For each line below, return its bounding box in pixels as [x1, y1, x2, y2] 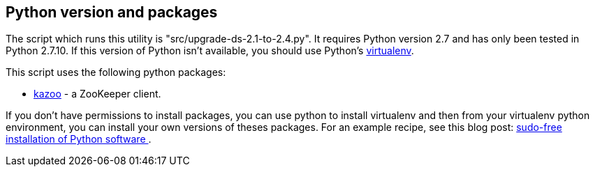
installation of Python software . [6, 133, 152, 146]
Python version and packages [6, 3, 218, 21]
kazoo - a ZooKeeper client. [34, 88, 161, 100]
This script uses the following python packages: [6, 66, 226, 79]
